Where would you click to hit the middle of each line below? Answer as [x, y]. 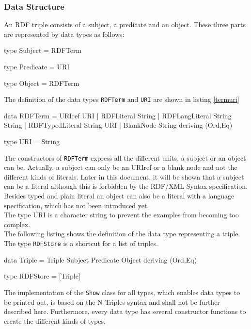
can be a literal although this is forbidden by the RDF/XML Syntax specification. [126, 186]
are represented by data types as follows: [64, 34]
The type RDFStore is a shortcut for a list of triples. [81, 243]
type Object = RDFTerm [42, 83]
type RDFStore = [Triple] [42, 276]
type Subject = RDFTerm [43, 50]
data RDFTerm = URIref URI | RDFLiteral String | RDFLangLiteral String [118, 115]
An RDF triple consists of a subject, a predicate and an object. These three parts [125, 25]
